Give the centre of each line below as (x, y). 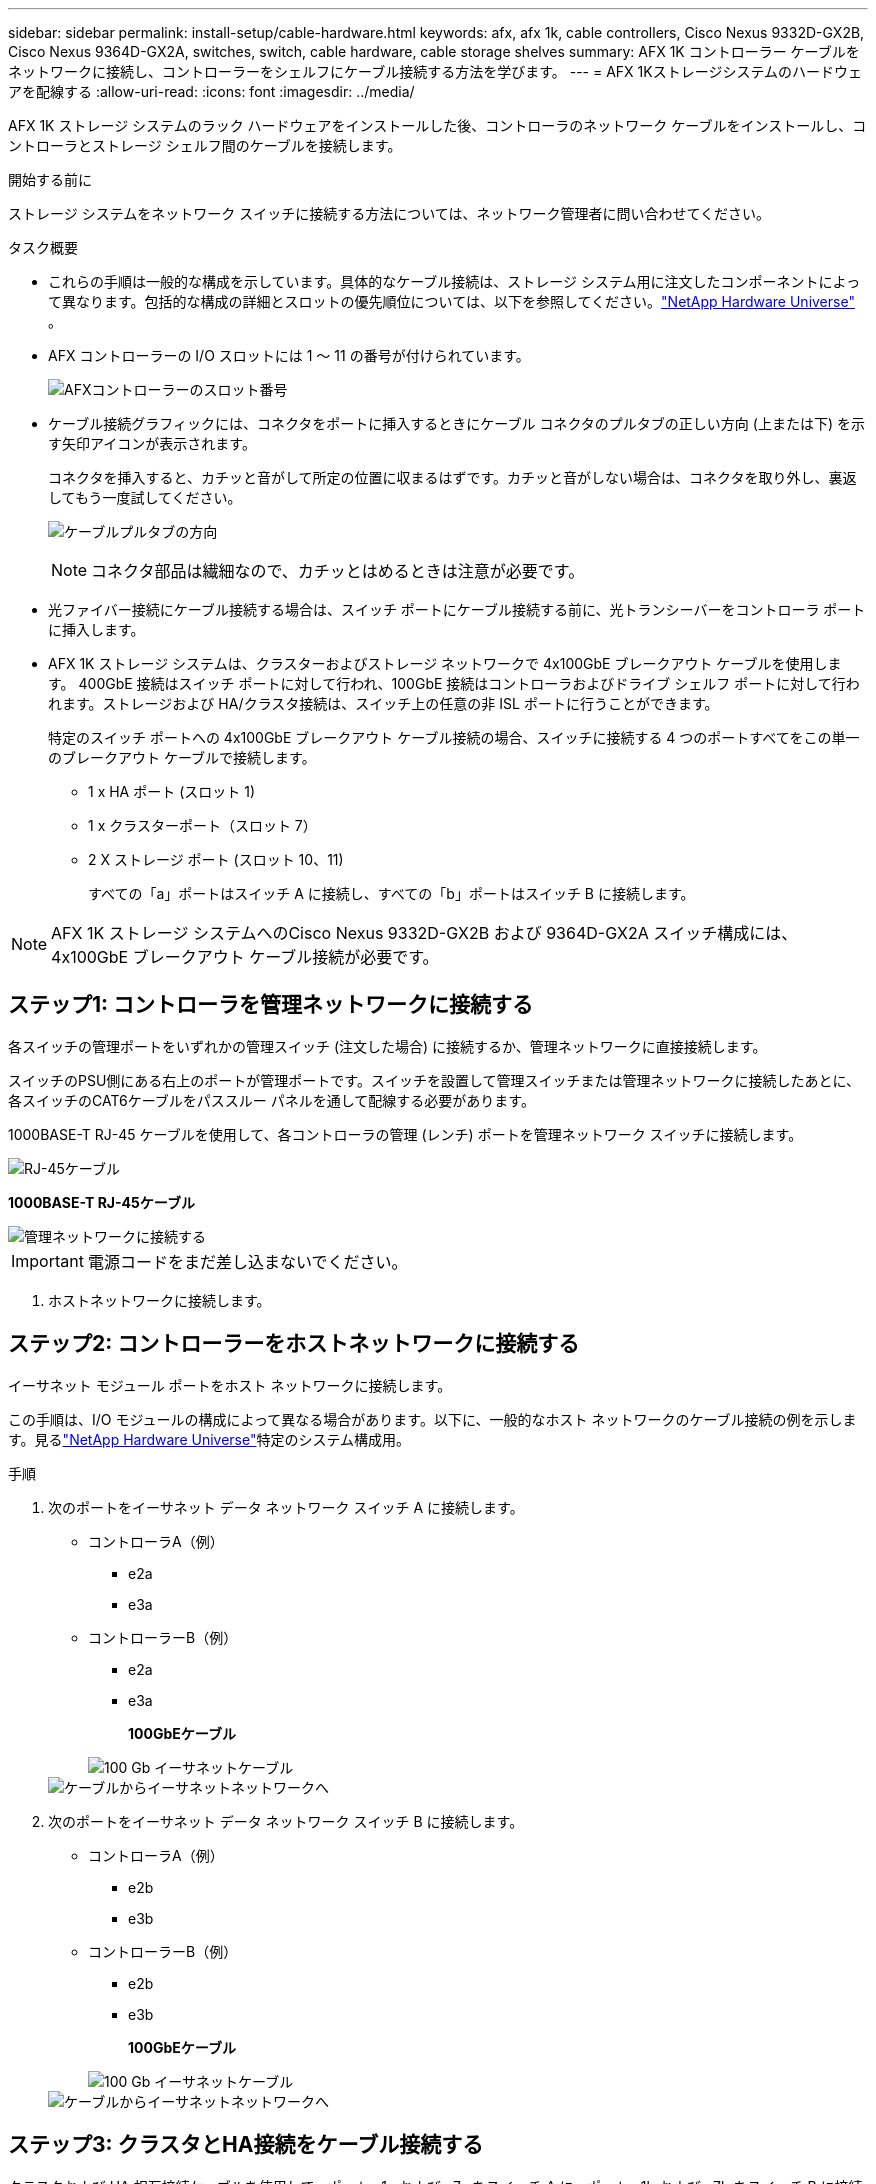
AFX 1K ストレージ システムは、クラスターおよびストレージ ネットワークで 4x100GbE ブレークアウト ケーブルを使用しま (445, 663)
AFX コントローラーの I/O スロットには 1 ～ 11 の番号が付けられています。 (289, 355)
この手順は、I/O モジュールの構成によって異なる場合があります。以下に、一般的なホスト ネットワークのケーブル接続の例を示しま (432, 1419)
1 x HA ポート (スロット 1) (171, 791)
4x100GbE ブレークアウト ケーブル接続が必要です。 (245, 957)
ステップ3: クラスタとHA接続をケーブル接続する (246, 2145)
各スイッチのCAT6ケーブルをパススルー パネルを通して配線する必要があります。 (271, 1100)
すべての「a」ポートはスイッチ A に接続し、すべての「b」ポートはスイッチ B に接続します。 (391, 893)
